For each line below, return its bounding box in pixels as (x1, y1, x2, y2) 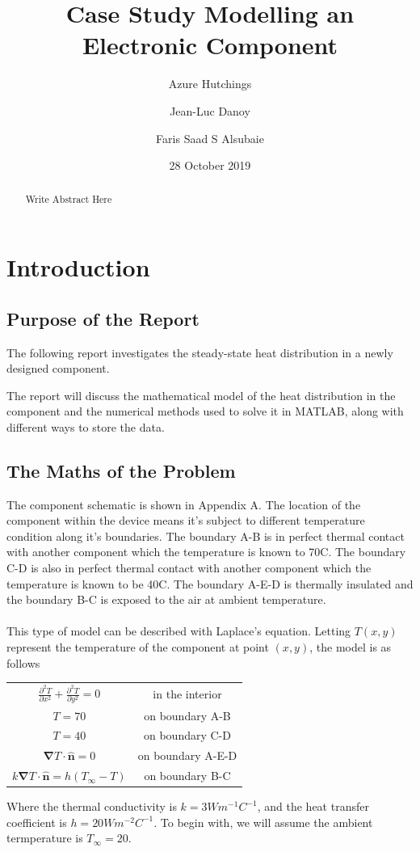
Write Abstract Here (25, 192, 112, 206)
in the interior (153, 685, 222, 702)
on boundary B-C (144, 767, 231, 784)
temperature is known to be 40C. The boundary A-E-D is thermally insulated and (6, 575, 414, 592)
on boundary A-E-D (137, 747, 237, 764)
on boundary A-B (144, 706, 231, 723)
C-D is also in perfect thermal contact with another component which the (6, 559, 372, 576)
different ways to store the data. (6, 418, 165, 435)
